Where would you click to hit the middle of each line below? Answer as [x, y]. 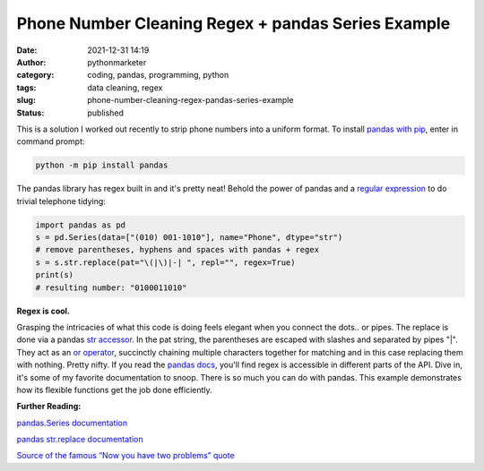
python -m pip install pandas [102, 165]
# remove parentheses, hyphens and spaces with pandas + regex [177, 250]
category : [35, 75]
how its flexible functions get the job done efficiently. [114, 390]
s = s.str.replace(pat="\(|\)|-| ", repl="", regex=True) [165, 262]
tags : [26, 87]
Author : [31, 62]
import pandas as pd [80, 225]
